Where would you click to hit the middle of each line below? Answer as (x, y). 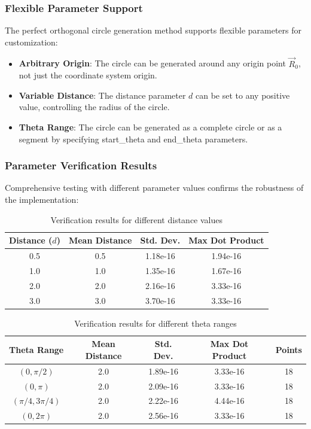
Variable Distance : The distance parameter (102, 95)
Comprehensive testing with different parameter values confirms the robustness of (154, 188)
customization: (31, 42)
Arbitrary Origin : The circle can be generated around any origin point (152, 63)
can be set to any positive (243, 95)
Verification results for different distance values (137, 219)
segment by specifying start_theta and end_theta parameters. (133, 139)
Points (289, 350)
